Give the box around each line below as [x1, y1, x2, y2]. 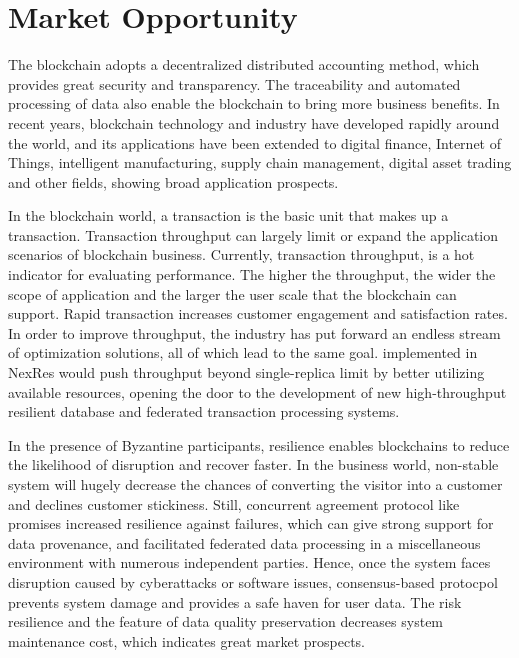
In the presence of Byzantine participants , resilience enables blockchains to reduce [8, 434, 510, 455]
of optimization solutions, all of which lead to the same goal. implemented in [8, 342, 478, 363]
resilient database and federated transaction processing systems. [8, 401, 400, 422]
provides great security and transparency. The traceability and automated [8, 73, 461, 94]
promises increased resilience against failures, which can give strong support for [8, 513, 494, 534]
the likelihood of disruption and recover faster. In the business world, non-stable [8, 454, 499, 475]
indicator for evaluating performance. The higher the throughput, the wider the [8, 264, 496, 285]
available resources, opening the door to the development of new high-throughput [8, 381, 507, 402]
